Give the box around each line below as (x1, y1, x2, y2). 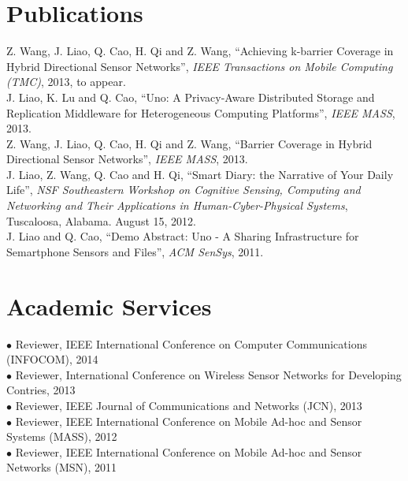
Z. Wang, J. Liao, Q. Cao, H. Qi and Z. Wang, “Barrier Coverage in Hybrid (6, 135, 373, 151)
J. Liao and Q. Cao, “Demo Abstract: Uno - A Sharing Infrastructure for (6, 228, 359, 244)
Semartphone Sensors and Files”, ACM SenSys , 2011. (6, 243, 264, 259)
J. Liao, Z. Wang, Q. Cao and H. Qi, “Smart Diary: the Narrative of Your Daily (6, 166, 394, 182)
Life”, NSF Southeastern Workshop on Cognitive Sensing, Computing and (6, 181, 361, 198)
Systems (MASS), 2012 (6, 428, 117, 445)
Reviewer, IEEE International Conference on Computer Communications (15, 335, 367, 352)
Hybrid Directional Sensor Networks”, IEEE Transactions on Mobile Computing (6, 58, 393, 74)
